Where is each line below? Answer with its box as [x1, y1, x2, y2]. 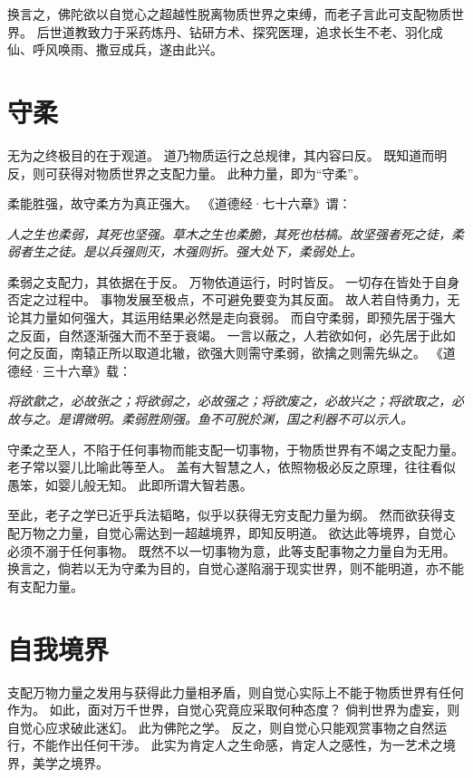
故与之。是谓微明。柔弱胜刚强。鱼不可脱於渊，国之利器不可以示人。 [7, 409, 413, 428]
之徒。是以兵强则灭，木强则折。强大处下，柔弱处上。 [44, 242, 362, 261]
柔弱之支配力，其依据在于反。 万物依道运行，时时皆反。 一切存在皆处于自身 [7, 272, 460, 291]
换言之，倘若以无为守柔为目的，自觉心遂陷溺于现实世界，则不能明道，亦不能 [7, 559, 464, 578]
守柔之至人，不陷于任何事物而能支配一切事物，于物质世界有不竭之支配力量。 [7, 439, 464, 458]
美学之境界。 [32, 753, 109, 772]
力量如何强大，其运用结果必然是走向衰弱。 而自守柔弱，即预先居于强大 [32, 308, 456, 327]
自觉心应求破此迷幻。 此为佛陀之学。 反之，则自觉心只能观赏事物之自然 [7, 717, 435, 736]
